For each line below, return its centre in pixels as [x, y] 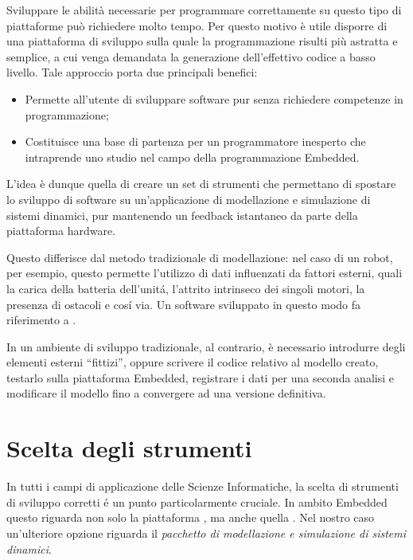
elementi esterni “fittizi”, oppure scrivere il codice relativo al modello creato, [193, 362]
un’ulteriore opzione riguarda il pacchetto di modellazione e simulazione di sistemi [206, 533]
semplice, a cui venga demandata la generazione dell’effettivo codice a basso [191, 56]
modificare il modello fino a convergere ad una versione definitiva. [166, 393]
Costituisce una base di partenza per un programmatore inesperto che [195, 141]
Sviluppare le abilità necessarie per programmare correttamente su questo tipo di [204, 10]
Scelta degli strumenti [129, 448]
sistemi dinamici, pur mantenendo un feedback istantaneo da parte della [182, 215]
